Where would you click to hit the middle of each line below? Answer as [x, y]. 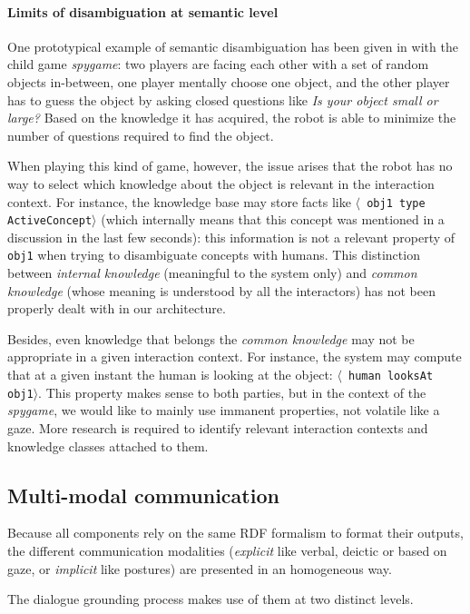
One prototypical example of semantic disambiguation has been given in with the [233, 46]
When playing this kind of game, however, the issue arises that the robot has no [230, 166]
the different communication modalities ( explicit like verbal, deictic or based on [227, 550]
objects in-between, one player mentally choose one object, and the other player [229, 81]
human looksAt [391, 376]
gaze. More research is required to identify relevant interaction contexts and [218, 427]
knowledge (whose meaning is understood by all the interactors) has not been [221, 290]
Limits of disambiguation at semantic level [143, 11]
